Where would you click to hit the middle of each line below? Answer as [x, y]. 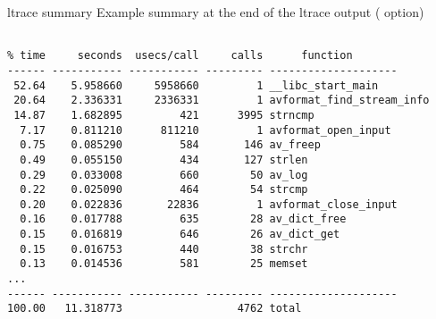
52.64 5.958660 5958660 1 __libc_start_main [196, 85]
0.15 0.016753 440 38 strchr [164, 249]
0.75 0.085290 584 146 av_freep [170, 145]
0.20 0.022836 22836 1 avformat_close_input [209, 204]
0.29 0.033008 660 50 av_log [164, 175]
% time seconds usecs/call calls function [180, 56]
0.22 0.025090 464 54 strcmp [164, 190]
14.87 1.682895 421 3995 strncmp [164, 115]
